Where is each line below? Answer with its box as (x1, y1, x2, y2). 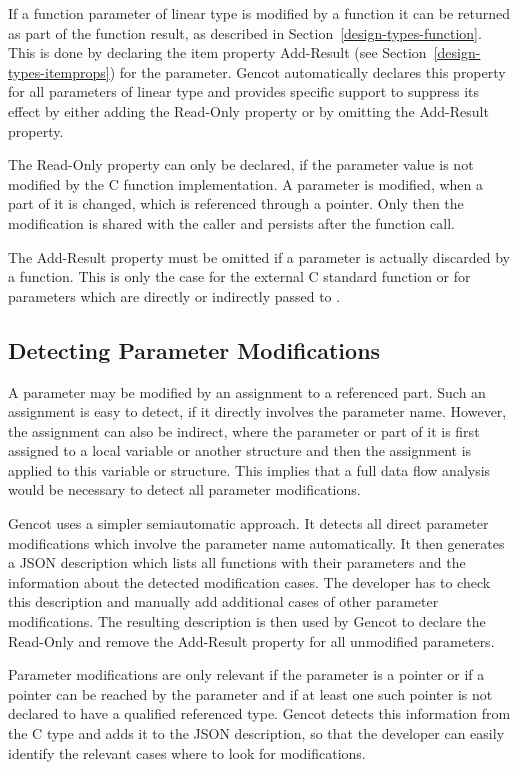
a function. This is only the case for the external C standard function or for (8, 266, 471, 287)
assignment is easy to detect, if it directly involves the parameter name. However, (8, 401, 507, 422)
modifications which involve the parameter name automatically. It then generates (8, 532, 505, 553)
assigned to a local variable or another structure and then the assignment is (8, 440, 472, 461)
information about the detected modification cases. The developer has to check (8, 571, 491, 592)
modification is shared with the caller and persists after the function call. (8, 212, 456, 233)
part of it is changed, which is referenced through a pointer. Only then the (8, 193, 464, 214)
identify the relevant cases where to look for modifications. (8, 742, 366, 763)
